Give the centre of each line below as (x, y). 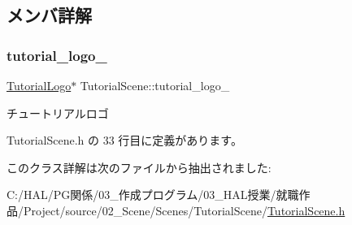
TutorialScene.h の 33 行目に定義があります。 (124, 140)
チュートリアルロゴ (58, 112)
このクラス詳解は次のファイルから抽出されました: (139, 167)
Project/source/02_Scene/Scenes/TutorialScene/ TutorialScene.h (184, 210)
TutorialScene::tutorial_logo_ (155, 85)
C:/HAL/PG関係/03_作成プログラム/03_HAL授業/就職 (153, 195)
